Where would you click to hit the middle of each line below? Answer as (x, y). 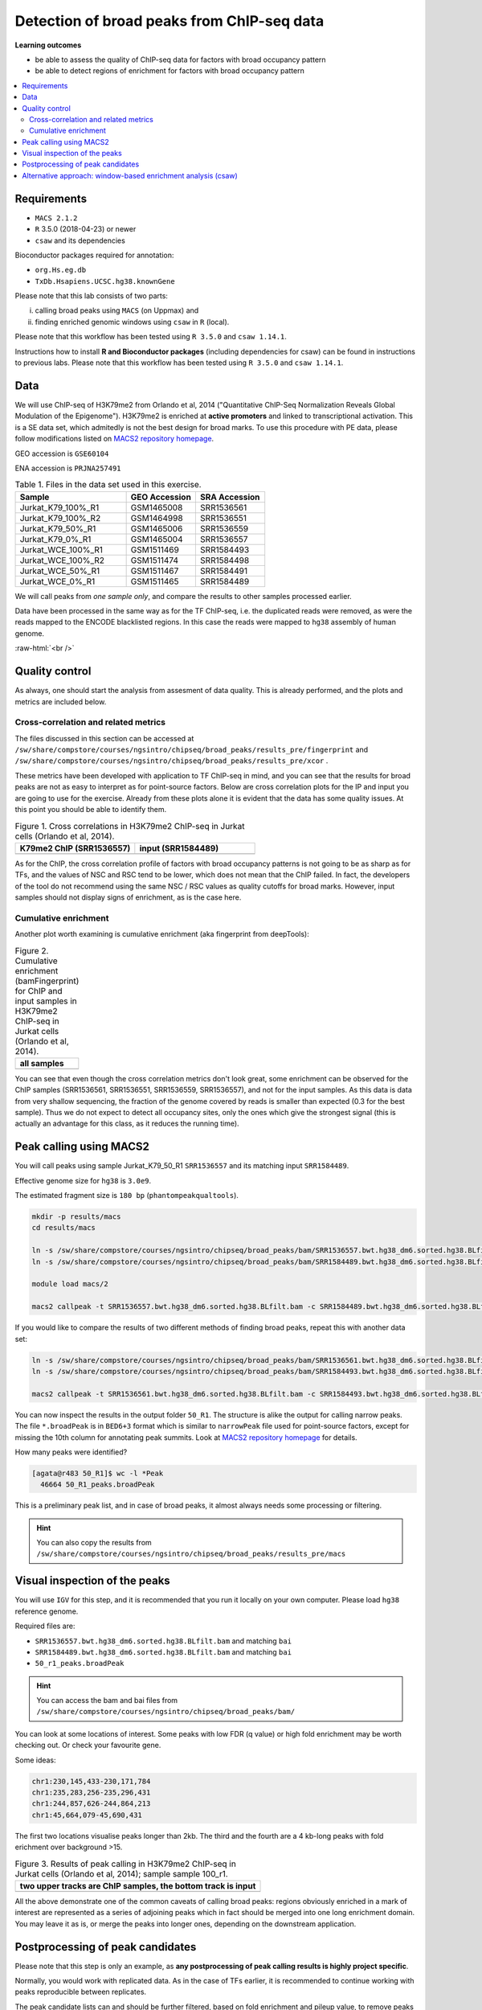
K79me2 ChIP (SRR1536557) (75, 848)
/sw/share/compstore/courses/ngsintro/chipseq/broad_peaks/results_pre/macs (191, 1554)
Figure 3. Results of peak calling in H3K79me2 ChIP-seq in (125, 1864)
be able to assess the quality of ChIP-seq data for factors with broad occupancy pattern (180, 59)
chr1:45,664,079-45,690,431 (87, 1815)
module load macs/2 (70, 1284)
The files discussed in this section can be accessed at (104, 738)
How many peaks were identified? (71, 1452)
